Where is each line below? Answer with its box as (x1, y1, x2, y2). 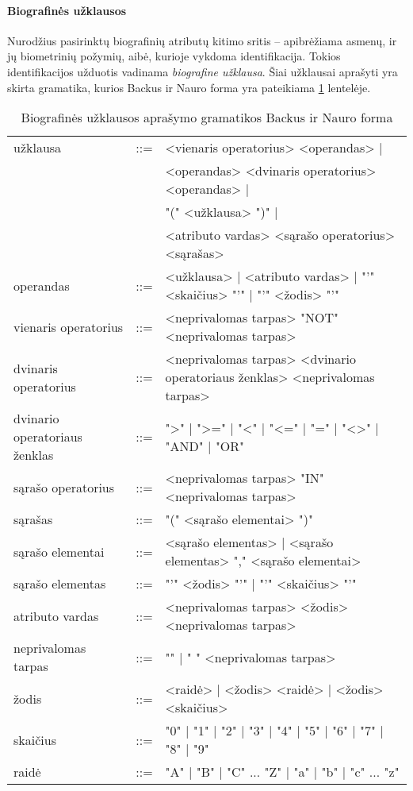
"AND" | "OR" (165, 436, 245, 455)
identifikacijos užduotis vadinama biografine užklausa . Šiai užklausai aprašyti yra (7, 63, 398, 79)
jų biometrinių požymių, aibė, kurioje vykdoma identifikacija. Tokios (7, 48, 341, 64)
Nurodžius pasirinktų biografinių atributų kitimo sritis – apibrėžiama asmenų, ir (7, 32, 397, 48)
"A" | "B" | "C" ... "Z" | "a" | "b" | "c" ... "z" (165, 762, 400, 781)
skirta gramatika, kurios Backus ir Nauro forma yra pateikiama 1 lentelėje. (7, 79, 371, 95)
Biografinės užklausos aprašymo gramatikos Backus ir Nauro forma (21, 108, 393, 127)
